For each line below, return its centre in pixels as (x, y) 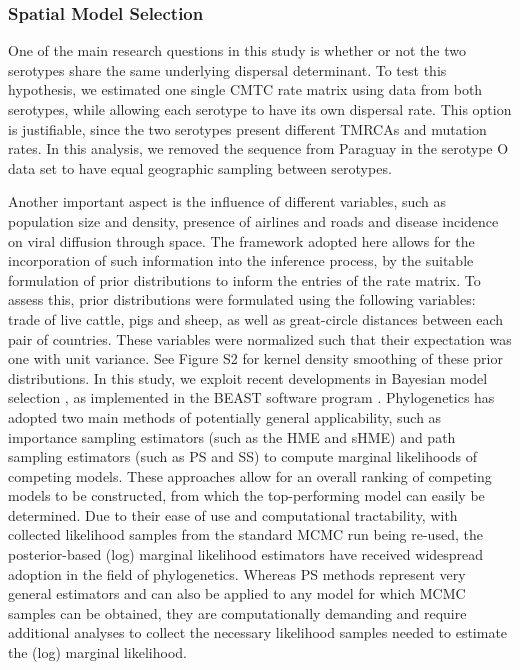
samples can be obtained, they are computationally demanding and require (237, 612)
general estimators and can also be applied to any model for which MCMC (237, 593)
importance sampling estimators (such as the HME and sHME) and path (232, 436)
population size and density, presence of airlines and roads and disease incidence (253, 220)
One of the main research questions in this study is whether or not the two (237, 50)
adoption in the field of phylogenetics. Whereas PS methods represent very (237, 573)
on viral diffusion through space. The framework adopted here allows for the (241, 240)
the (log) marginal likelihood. (97, 652)
